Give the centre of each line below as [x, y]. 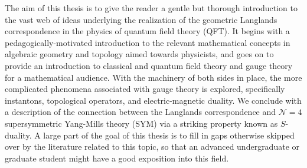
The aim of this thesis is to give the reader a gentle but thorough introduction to [151, 8]
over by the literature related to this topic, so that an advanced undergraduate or [152, 146]
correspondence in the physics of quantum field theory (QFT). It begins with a [147, 31]
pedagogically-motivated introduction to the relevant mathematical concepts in [148, 42]
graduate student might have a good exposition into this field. [117, 158]
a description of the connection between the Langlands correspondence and [141, 112]
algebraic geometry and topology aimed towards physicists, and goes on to [139, 54]
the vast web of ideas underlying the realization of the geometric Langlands [141, 19]
